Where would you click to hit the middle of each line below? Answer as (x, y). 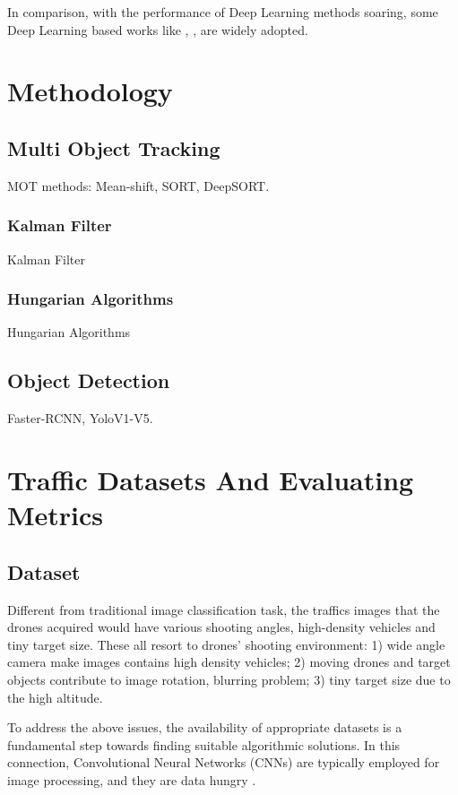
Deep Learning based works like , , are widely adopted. (158, 29)
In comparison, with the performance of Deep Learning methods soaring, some (223, 12)
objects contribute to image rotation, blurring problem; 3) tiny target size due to (229, 679)
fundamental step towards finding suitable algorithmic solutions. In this (204, 744)
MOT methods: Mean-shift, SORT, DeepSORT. (138, 185)
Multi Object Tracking (114, 147)
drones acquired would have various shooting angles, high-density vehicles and (221, 627)
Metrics (56, 515)
